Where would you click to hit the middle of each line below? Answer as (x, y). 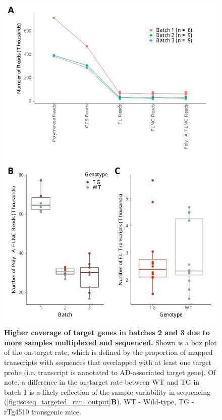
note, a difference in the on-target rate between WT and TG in (102, 382)
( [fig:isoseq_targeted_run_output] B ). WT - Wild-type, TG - (99, 402)
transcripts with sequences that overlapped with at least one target (108, 362)
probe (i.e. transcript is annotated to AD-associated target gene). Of (110, 372)
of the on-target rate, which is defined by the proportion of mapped (108, 352)
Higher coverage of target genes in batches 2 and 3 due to (107, 332)
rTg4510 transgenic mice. (43, 411)
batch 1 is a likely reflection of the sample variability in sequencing (107, 391)
